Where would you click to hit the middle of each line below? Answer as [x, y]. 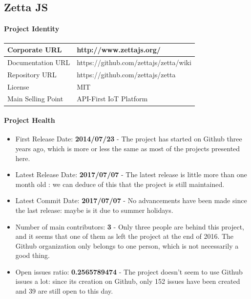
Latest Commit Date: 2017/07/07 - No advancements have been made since [131, 200]
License [18, 86]
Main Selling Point [35, 99]
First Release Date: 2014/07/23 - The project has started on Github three [129, 139]
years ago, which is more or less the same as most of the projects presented [128, 148]
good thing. [32, 255]
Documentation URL [39, 62]
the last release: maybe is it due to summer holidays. [94, 210]
